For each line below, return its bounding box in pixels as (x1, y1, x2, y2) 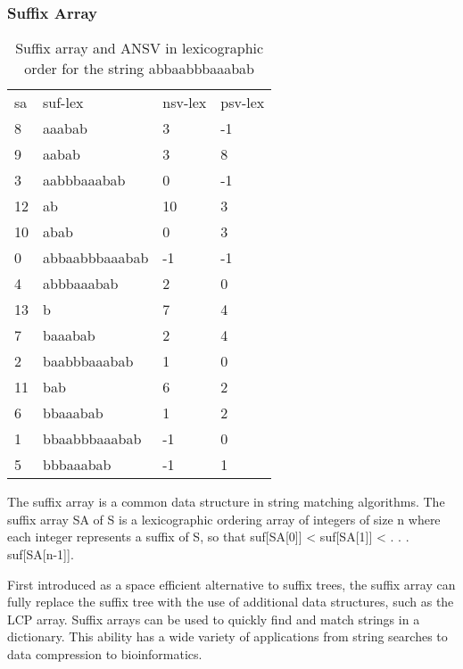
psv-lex (220, 92, 265, 113)
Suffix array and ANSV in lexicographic (15, 37, 264, 59)
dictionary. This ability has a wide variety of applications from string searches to (7, 627, 448, 646)
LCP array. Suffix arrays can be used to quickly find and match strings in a (7, 609, 420, 628)
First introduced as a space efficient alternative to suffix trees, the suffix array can (7, 574, 456, 593)
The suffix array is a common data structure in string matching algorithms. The (7, 492, 445, 511)
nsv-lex (162, 92, 207, 113)
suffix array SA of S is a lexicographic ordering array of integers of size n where (7, 509, 441, 528)
